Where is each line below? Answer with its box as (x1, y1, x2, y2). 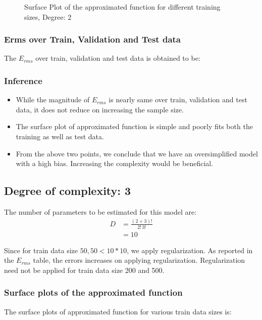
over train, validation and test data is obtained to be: (35, 53, 200, 63)
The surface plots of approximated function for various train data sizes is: (4, 306, 232, 316)
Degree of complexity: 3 (4, 183, 131, 198)
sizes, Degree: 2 (24, 11, 72, 22)
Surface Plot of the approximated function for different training (24, 2, 221, 12)
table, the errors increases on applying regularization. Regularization (33, 255, 245, 265)
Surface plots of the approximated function (4, 286, 183, 299)
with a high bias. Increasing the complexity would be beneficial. (16, 158, 214, 169)
